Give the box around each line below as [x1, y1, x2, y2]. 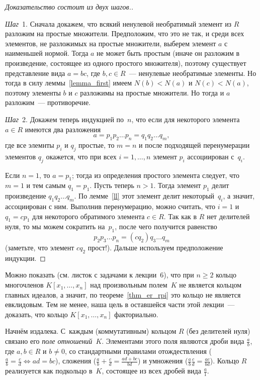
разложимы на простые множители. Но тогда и [80, 87, 224, 98]
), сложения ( [55, 355, 97, 366]
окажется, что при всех [46, 151, 117, 161]
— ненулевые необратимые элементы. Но [129, 67, 256, 78]
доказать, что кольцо [5, 309, 68, 319]
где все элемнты [5, 139, 54, 150]
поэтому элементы [5, 87, 61, 98]
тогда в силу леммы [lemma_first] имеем [5, 77, 132, 88]
